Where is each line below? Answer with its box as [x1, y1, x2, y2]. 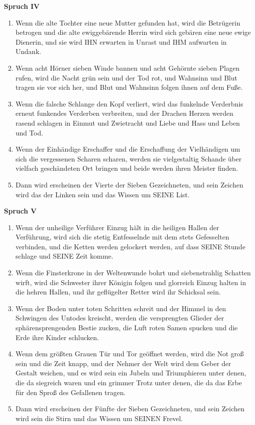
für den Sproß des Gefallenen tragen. [15, 387, 126, 397]
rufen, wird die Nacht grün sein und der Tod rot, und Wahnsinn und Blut [15, 72, 237, 82]
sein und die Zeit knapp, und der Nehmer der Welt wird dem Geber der [15, 358, 231, 368]
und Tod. [15, 127, 43, 137]
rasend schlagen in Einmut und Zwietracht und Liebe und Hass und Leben [15, 117, 240, 128]
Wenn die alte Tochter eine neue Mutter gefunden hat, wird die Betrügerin [15, 17, 240, 27]
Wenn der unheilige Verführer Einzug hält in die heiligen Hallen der [15, 222, 219, 232]
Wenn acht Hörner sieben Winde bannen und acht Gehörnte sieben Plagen [15, 62, 240, 73]
